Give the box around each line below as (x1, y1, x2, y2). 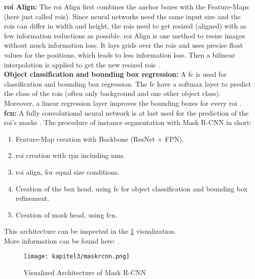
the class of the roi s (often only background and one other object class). (4, 88, 221, 98)
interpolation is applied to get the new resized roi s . (4, 59, 160, 69)
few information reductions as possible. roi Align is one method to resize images (4, 30, 245, 40)
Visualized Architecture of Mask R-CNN (24, 267, 146, 278)
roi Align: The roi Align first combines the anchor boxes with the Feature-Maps (4, 1, 249, 11)
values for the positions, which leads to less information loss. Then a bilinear (4, 49, 235, 60)
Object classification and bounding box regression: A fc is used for (4, 69, 227, 79)
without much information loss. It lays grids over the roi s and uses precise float (4, 40, 243, 50)
